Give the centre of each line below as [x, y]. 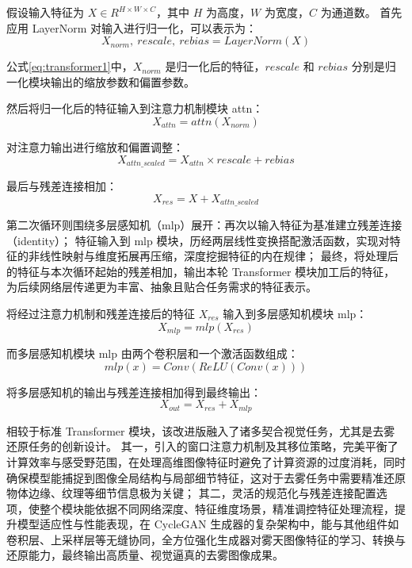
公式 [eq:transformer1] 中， [70, 66]
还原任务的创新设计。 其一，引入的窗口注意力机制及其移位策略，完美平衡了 [202, 446]
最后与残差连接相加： [62, 186]
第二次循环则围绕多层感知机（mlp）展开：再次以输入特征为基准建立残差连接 [204, 225]
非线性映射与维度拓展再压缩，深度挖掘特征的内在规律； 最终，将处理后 [213, 256]
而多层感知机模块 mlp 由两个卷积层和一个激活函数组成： [153, 353]
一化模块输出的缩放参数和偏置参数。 [101, 81]
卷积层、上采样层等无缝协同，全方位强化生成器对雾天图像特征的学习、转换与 [206, 539]
